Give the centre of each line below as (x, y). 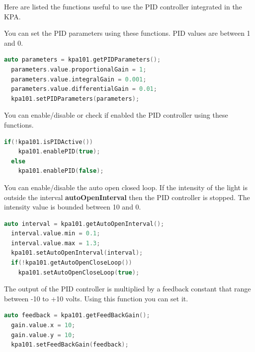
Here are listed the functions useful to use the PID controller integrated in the (123, 6)
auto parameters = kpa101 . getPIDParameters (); (83, 60)
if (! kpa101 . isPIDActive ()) (49, 142)
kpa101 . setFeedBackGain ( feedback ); (70, 345)
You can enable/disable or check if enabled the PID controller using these (116, 115)
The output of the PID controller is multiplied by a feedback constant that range (127, 289)
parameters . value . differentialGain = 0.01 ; (84, 89)
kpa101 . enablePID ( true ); (59, 152)
